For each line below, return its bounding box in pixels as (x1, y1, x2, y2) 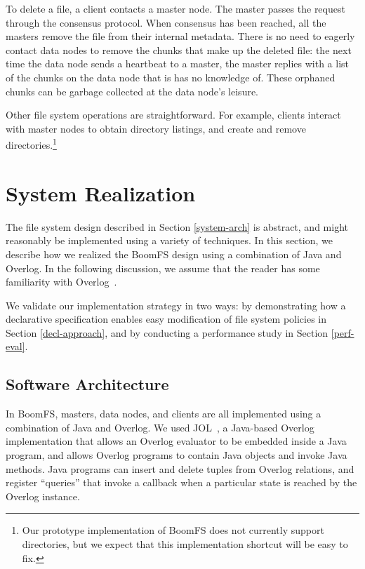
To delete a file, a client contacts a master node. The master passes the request (6, 1, 345, 15)
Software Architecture (6, 373, 169, 395)
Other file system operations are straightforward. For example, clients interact (6, 107, 341, 122)
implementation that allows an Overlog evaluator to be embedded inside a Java (6, 434, 347, 448)
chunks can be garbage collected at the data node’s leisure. (6, 83, 259, 98)
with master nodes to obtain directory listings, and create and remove (6, 121, 306, 135)
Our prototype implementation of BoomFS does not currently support (22, 523, 324, 537)
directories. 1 (6, 135, 57, 152)
